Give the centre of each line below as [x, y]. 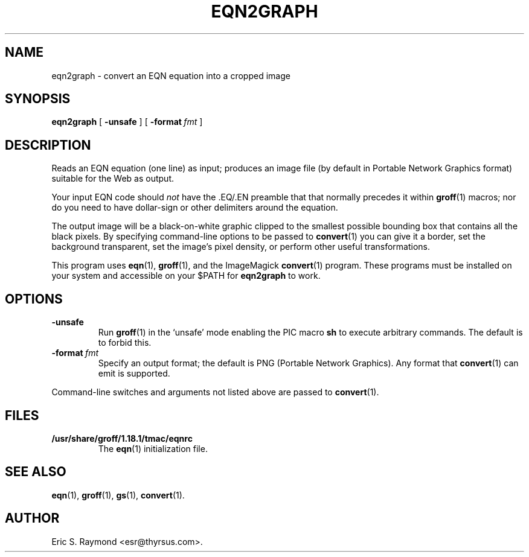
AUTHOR [32, 518]
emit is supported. [134, 374]
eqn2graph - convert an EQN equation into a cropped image [171, 75]
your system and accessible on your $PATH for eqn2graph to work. [186, 276]
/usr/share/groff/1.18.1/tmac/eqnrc [122, 438]
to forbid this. [125, 343]
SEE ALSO [36, 472]
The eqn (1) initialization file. [153, 448]
